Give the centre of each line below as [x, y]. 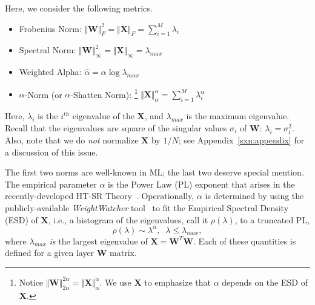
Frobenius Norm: [50, 28]
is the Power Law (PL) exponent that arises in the [201, 184]
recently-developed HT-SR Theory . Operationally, [100, 196]
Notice [31, 282]
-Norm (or [43, 94]
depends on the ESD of [265, 282]
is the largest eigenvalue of [98, 241]
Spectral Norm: [48, 50]
